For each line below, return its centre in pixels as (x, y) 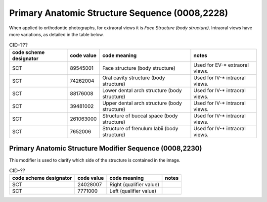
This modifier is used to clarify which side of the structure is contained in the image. (95, 160)
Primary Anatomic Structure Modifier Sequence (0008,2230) (106, 149)
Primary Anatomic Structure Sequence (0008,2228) (119, 13)
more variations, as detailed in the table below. (56, 34)
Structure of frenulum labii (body (140, 128)
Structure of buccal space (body (140, 115)
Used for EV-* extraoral (221, 65)
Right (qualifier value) (134, 184)
